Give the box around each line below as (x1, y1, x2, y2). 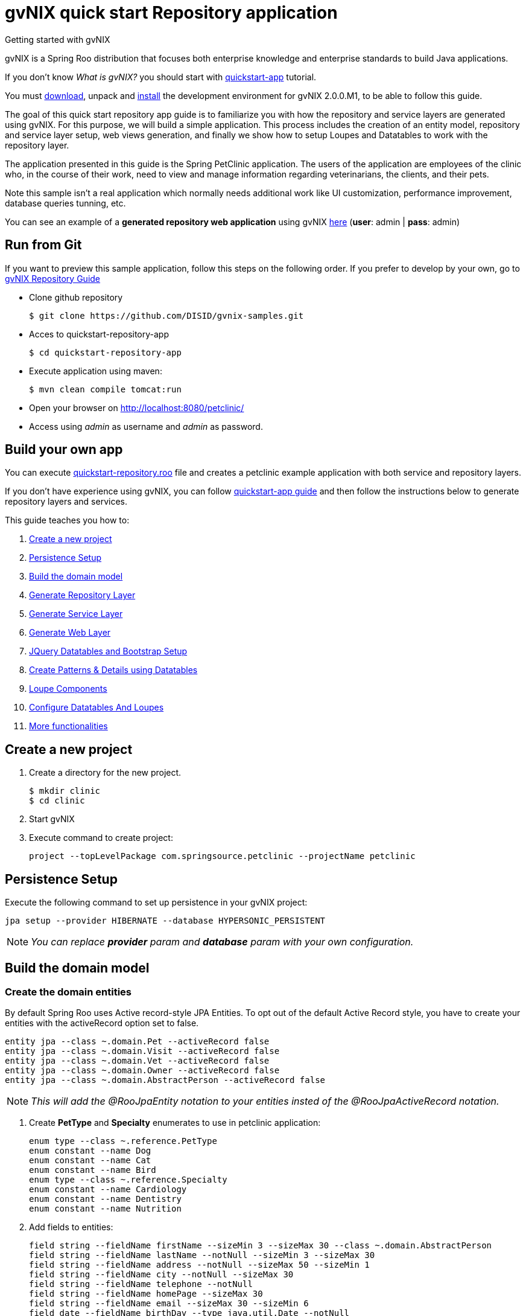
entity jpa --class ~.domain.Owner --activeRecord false (5, 1065, 280, 1076)
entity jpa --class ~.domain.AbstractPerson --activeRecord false (5, 1075, 326, 1085)
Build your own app (5, 442, 123, 458)
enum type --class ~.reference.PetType (29, 1136, 217, 1146)
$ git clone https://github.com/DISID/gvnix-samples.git (29, 310, 304, 321)
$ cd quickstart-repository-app (29, 347, 182, 357)
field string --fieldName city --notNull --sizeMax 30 (29, 1270, 294, 1280)
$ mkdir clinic (29, 786, 101, 796)
